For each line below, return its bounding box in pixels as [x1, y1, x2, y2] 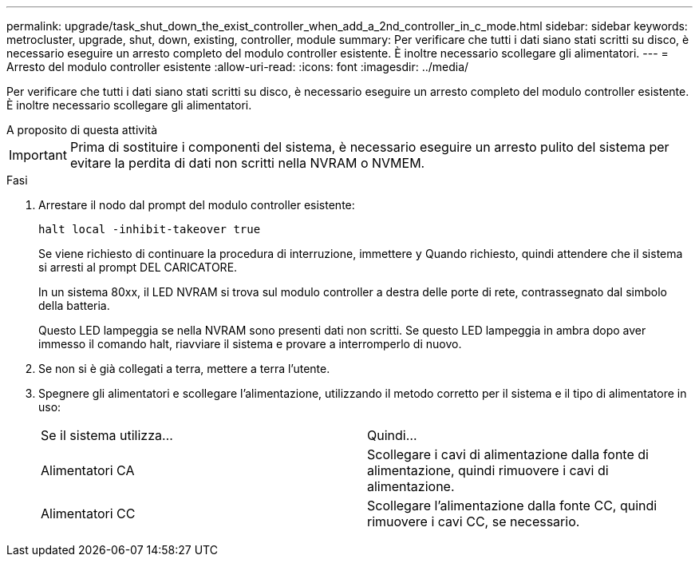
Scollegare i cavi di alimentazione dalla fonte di [367, 446, 649, 462]
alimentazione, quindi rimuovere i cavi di [367, 462, 609, 478]
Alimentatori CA [41, 462, 135, 478]
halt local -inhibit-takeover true [38, 223, 261, 236]
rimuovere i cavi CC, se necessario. [367, 513, 580, 529]
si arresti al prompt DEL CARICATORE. [38, 260, 238, 274]
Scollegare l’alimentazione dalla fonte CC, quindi [367, 498, 658, 513]
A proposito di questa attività [6, 123, 158, 137]
